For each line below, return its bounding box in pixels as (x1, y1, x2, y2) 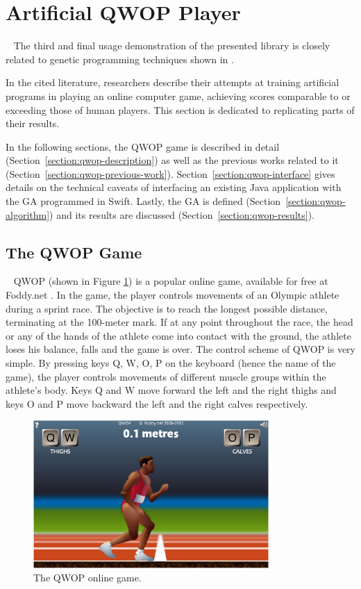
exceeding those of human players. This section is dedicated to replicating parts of (6, 102, 355, 117)
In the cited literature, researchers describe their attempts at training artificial (6, 75, 339, 90)
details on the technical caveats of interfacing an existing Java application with (6, 180, 342, 194)
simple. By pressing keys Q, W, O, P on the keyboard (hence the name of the (6, 356, 336, 370)
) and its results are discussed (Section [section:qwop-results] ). (49, 207, 314, 222)
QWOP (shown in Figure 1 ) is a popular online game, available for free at (13, 274, 328, 288)
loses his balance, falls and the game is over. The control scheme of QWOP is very (6, 342, 355, 356)
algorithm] (6, 207, 50, 222)
